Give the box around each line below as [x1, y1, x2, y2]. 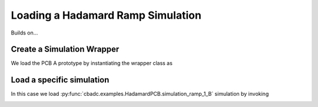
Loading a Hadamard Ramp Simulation [11, 9, 201, 22]
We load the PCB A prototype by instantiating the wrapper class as [11, 60, 173, 67]
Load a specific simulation [11, 75, 110, 85]
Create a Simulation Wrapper [11, 44, 120, 54]
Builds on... [11, 29, 38, 36]
